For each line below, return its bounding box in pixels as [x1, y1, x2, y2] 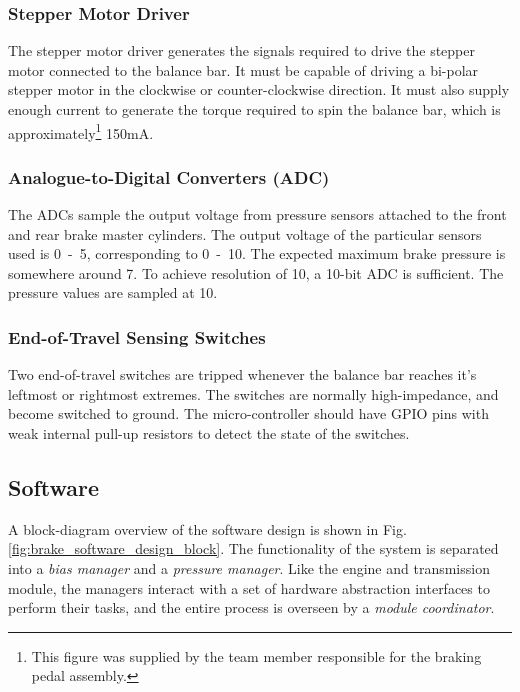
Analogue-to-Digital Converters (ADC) [8, 164, 330, 189]
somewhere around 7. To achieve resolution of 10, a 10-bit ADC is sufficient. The [8, 262, 504, 283]
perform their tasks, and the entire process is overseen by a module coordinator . [8, 597, 495, 618]
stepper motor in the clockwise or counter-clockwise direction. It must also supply [8, 79, 510, 100]
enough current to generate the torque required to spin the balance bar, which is [8, 99, 501, 119]
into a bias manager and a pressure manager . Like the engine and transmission [8, 558, 490, 579]
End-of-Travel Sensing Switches [8, 324, 266, 349]
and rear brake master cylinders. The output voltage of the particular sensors [8, 223, 482, 244]
